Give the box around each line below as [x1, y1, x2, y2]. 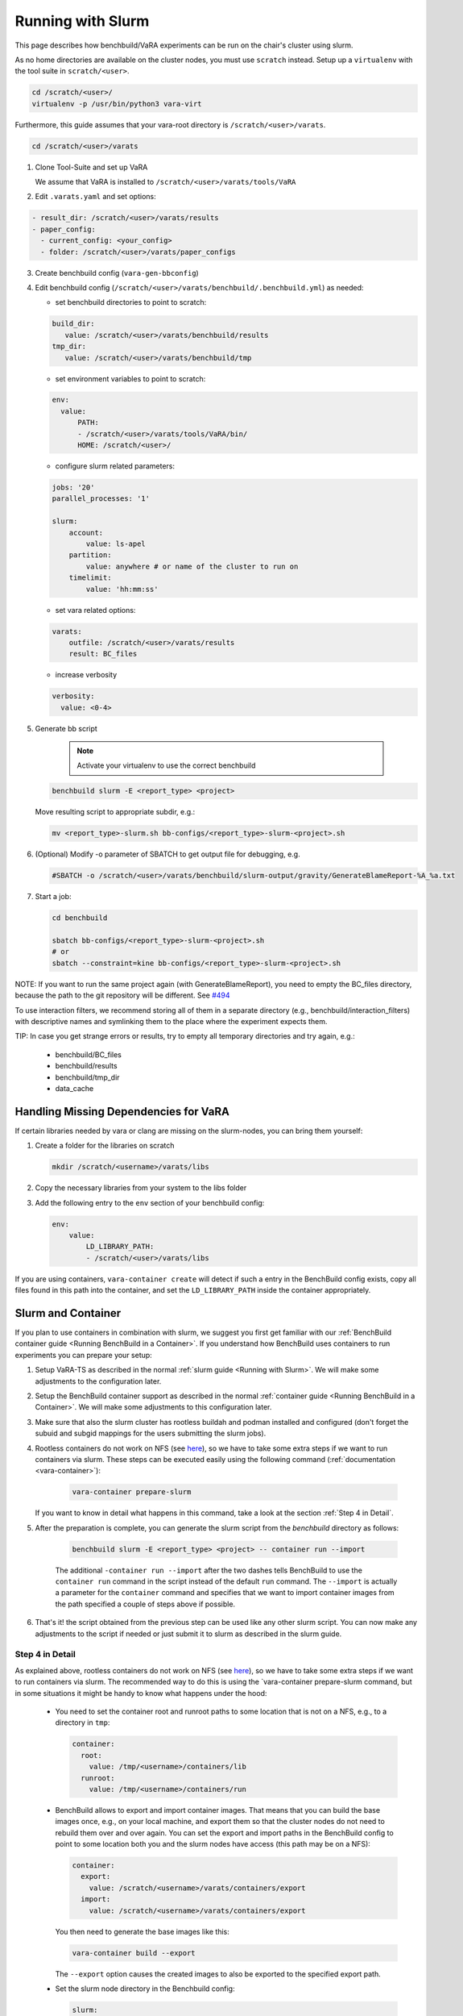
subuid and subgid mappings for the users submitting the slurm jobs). [35, 1428, 267, 1439]
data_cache [55, 1083, 94, 1093]
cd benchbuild [52, 914, 108, 923]
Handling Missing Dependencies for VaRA [14, 1105, 229, 1118]
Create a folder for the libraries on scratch [35, 1141, 175, 1151]
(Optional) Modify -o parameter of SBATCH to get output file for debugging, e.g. [35, 849, 301, 859]
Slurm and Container [14, 1306, 122, 1320]
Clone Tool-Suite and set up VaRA [35, 162, 148, 172]
